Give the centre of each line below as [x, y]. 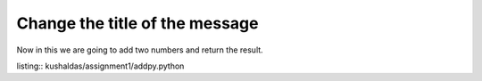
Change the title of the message [137, 23]
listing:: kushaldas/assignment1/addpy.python [100, 66]
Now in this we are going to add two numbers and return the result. [140, 50]
